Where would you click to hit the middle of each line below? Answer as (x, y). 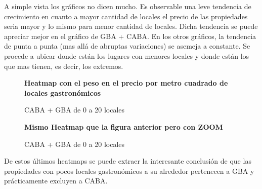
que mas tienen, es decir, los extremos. (64, 66)
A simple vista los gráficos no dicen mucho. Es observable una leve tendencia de (128, 6)
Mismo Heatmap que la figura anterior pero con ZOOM (124, 126)
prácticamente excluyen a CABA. (56, 181)
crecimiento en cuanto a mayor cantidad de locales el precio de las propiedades (126, 16)
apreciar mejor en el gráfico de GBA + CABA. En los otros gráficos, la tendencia (130, 36)
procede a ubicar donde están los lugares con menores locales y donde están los (127, 55)
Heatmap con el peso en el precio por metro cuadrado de (126, 83)
